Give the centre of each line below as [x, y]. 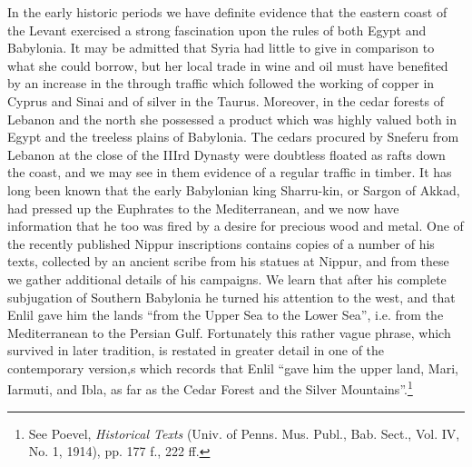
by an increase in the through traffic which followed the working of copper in [221, 83]
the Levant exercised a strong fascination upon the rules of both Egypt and [217, 30]
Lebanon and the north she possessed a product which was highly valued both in [232, 119]
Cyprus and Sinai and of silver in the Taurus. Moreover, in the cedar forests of [226, 100]
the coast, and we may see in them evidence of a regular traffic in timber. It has [230, 172]
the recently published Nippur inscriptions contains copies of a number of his [221, 243]
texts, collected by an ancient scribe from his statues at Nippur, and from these [228, 261]
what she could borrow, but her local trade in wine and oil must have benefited [228, 65]
